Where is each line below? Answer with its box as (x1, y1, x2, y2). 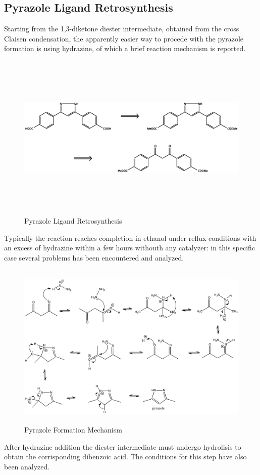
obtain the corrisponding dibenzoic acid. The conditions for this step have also (4, 451, 247, 462)
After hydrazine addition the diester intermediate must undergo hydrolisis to (4, 441, 241, 452)
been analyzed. (4, 461, 50, 472)
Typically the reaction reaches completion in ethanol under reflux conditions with (4, 232, 256, 243)
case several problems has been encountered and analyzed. (4, 252, 184, 263)
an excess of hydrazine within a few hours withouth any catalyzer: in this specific (4, 242, 255, 253)
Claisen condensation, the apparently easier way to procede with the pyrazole (4, 33, 244, 44)
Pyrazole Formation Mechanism (24, 424, 122, 435)
